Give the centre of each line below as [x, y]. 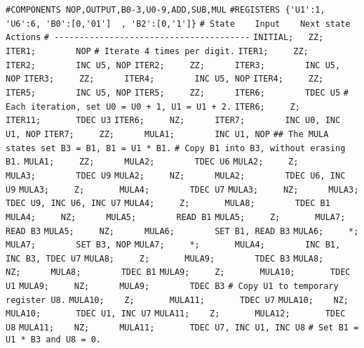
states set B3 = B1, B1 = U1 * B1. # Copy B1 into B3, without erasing [176, 148]
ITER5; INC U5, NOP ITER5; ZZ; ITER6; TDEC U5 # [177, 92]
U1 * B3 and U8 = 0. [54, 339]
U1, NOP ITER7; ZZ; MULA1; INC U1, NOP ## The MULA [167, 134]
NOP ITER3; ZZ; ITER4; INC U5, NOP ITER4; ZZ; [165, 79]
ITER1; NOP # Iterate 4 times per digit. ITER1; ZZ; [157, 51]
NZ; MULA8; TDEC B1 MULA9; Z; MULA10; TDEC [178, 272]
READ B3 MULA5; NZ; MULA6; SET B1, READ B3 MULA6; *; [182, 231]
